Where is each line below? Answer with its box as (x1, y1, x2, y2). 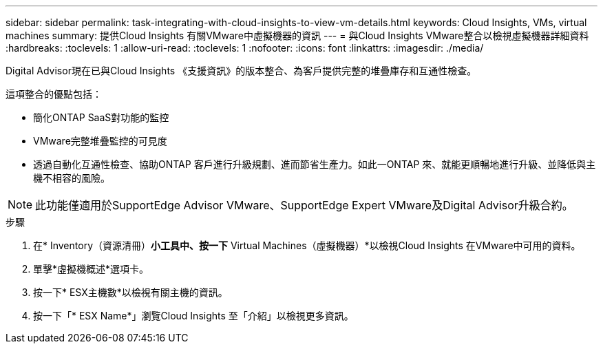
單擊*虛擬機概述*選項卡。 (33, 263, 149, 275)
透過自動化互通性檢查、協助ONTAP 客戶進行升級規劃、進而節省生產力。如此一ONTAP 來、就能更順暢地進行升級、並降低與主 (33, 158, 596, 170)
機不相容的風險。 (33, 172, 110, 184)
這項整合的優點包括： (6, 88, 102, 100)
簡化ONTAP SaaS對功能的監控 (33, 112, 169, 123)
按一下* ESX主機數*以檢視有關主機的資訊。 (33, 286, 228, 298)
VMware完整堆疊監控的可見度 (33, 135, 167, 147)
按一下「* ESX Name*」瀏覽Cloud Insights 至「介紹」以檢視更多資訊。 (33, 310, 354, 321)
